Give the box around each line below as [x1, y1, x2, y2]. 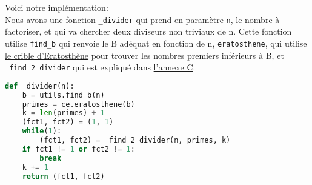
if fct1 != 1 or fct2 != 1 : [22, 144, 135, 153]
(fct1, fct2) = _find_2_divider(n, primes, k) [39, 136, 231, 144]
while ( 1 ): [22, 127, 62, 136]
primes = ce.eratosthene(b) [22, 99, 135, 109]
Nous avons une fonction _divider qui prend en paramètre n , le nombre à [5, 13, 280, 25]
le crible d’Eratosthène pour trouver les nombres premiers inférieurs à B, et [5, 49, 284, 61]
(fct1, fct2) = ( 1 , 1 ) [22, 118, 114, 127]
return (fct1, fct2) [22, 172, 105, 181]
